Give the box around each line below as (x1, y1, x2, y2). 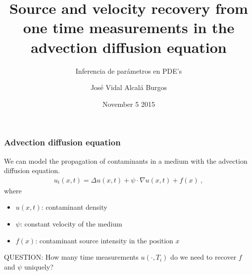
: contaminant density (41, 202, 107, 212)
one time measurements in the (23, 17, 235, 38)
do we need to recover (170, 252, 237, 262)
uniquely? (24, 261, 53, 272)
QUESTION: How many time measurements (4, 252, 139, 262)
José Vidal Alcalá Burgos (90, 82, 167, 92)
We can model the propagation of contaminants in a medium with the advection (4, 155, 248, 166)
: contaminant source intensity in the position (35, 235, 173, 245)
